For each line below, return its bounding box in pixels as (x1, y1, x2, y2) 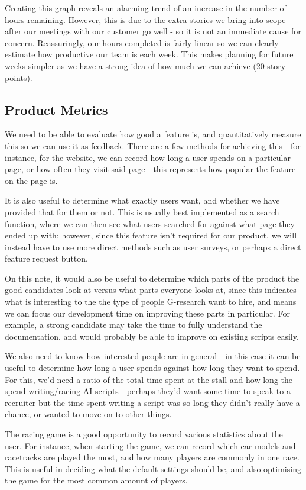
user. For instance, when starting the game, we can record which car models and (5, 439, 296, 452)
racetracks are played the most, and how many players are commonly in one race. (5, 451, 300, 463)
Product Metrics (5, 100, 108, 118)
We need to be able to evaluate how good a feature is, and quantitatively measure (5, 128, 301, 140)
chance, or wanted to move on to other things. (5, 408, 172, 420)
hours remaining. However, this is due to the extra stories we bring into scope (5, 13, 286, 25)
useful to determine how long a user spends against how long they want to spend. (5, 362, 300, 374)
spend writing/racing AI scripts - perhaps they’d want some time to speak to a (5, 385, 291, 397)
